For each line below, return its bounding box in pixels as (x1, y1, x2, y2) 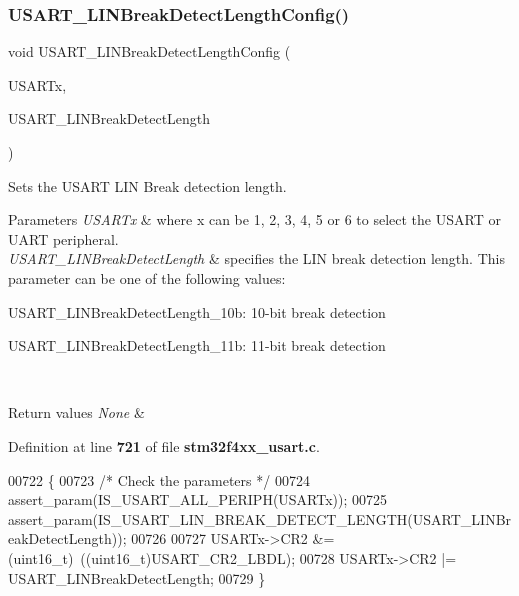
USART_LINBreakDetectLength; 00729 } (8, 567, 266, 588)
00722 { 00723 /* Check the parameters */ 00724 (8, 469, 310, 490)
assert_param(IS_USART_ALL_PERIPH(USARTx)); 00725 (8, 489, 388, 510)
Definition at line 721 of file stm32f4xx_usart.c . (8, 435, 320, 456)
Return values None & (8, 402, 145, 423)
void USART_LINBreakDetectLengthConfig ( (8, 41, 291, 62)
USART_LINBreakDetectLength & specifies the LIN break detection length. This (8, 248, 505, 269)
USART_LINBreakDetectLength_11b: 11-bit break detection (8, 335, 386, 356)
